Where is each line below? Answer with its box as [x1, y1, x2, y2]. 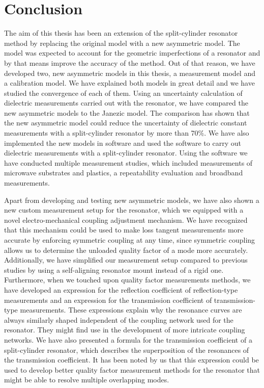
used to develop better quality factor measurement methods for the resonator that [4, 364, 260, 375]
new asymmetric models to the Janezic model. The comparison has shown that [4, 107, 250, 118]
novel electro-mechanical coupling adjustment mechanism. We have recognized [4, 214, 248, 225]
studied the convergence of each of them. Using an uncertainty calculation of [4, 87, 243, 98]
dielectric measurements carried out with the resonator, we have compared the [4, 97, 248, 108]
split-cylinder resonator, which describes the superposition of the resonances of [4, 344, 249, 355]
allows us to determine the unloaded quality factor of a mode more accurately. [4, 244, 248, 255]
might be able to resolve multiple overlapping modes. [4, 374, 169, 385]
